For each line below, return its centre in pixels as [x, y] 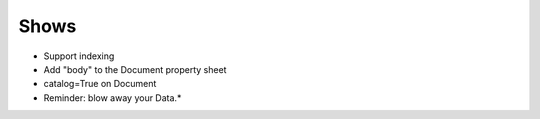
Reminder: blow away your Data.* [112, 97]
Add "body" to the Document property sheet [135, 69]
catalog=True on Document [100, 84]
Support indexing [79, 56]
